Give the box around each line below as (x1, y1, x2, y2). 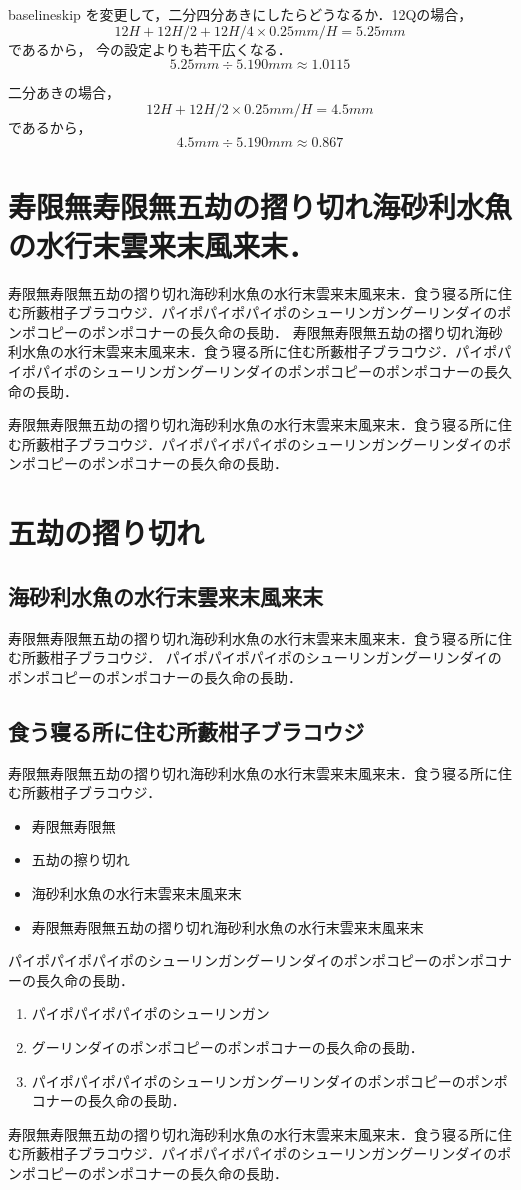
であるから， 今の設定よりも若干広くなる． (8, 38, 292, 59)
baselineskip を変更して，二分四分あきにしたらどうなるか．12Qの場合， (8, 4, 473, 24)
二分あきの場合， (8, 82, 120, 103)
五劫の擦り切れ (31, 849, 130, 870)
